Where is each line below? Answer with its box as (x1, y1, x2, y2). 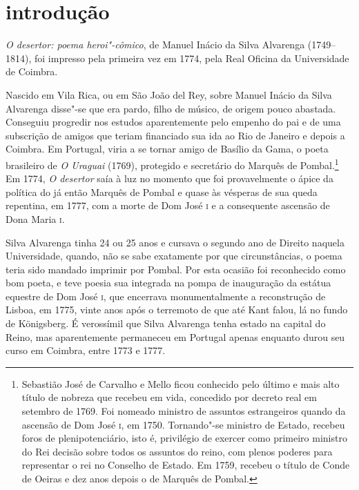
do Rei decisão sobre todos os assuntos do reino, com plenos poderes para (21, 444, 333, 458)
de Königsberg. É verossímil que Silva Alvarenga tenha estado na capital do (6, 316, 326, 331)
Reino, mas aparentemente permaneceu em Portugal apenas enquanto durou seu (6, 329, 345, 344)
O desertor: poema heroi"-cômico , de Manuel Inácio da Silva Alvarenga (6, 37, 305, 52)
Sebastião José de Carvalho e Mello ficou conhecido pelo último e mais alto (21, 376, 340, 391)
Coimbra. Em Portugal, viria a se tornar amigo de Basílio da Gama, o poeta (6, 141, 329, 156)
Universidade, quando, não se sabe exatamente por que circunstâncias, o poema (6, 248, 342, 263)
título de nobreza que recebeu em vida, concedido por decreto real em (21, 390, 317, 404)
